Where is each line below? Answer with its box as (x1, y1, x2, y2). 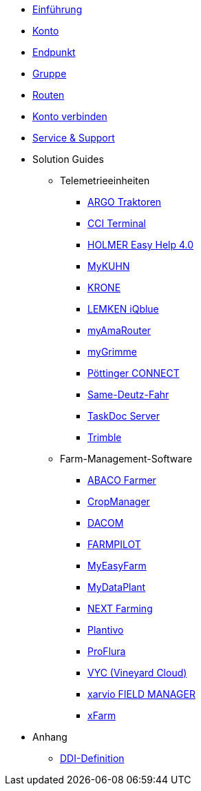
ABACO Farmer (87, 474, 156, 486)
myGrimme (87, 346, 137, 358)
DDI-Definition (60, 752, 125, 764)
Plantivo (87, 624, 124, 636)
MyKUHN (87, 260, 130, 272)
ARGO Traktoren (87, 196, 162, 208)
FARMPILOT (87, 538, 141, 550)
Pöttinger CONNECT (87, 367, 180, 379)
